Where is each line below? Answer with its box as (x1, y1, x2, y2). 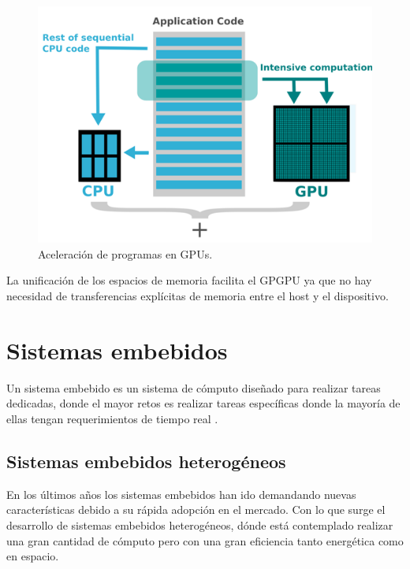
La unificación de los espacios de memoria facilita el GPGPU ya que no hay (6, 272, 372, 288)
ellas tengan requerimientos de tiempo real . (6, 410, 218, 426)
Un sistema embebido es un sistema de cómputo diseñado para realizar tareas (6, 379, 381, 396)
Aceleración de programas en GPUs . (38, 245, 213, 262)
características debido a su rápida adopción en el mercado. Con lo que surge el (6, 501, 386, 518)
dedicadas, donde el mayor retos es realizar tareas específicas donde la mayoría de (6, 395, 401, 411)
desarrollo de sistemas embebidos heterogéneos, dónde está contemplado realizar (6, 516, 393, 533)
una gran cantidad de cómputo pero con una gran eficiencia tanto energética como (6, 532, 404, 549)
